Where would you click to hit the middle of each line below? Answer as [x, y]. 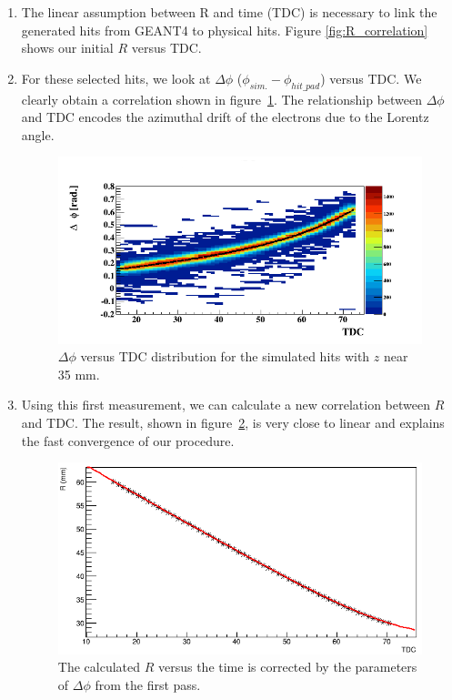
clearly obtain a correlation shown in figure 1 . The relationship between [222, 99]
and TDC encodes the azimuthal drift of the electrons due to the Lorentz [225, 117]
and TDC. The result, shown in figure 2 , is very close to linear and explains [233, 422]
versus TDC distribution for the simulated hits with [225, 356]
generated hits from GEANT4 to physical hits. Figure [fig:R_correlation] [225, 30]
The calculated [99, 667]
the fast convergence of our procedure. [128, 440]
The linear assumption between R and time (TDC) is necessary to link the [229, 12]
